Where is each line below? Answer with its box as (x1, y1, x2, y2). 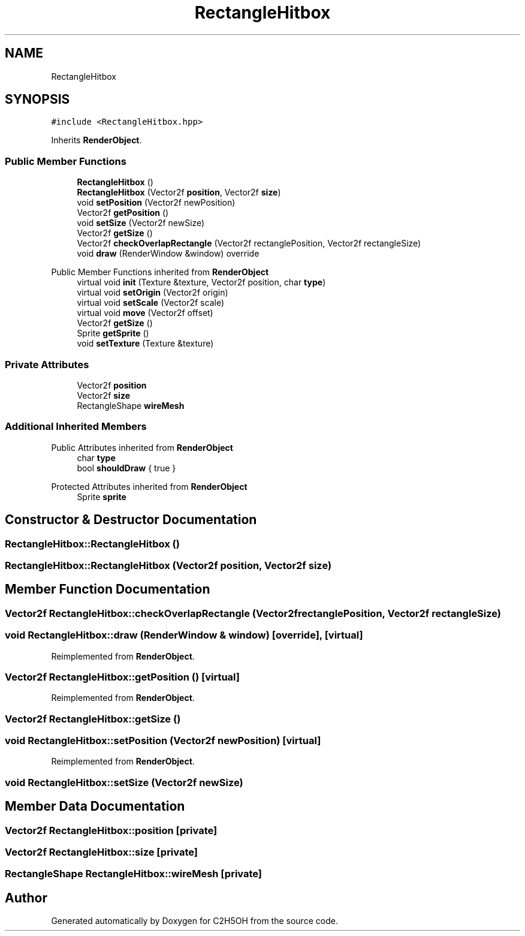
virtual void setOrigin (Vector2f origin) (77, 287, 228, 298)
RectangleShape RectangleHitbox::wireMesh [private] (5, 868, 262, 880)
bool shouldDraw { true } (77, 462, 176, 473)
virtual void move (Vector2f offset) (77, 308, 213, 318)
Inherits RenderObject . (51, 135, 142, 146)
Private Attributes (5, 358, 89, 371)
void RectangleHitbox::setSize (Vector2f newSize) (5, 776, 243, 788)
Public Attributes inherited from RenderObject (51, 442, 233, 453)
